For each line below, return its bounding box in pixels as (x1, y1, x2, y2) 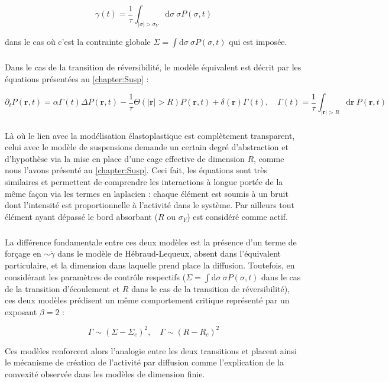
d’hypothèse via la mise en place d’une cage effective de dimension (5, 152, 245, 164)
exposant (5, 305, 37, 318)
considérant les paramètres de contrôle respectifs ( (5, 270, 186, 283)
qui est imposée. (229, 35, 287, 47)
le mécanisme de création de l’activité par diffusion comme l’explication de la (5, 356, 284, 368)
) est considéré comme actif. (187, 210, 288, 222)
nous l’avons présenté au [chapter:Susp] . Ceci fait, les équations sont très (5, 164, 268, 176)
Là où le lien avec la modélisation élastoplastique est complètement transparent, (5, 129, 295, 141)
